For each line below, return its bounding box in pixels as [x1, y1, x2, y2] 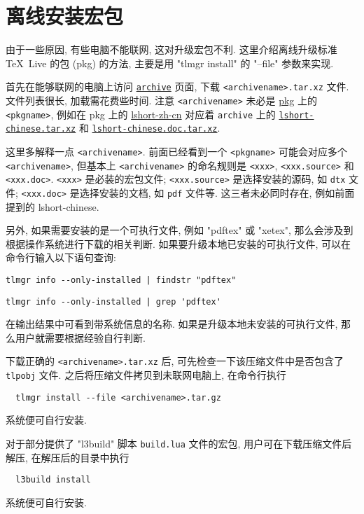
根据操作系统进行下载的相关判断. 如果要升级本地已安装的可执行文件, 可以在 [6, 236, 351, 251]
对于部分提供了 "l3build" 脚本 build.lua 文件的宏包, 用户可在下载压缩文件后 [6, 436, 352, 450]
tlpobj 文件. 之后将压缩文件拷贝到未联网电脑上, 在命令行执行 [6, 368, 286, 382]
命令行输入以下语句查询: [6, 250, 116, 265]
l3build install [15, 475, 91, 485]
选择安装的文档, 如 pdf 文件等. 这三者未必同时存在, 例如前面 [79, 185, 355, 200]
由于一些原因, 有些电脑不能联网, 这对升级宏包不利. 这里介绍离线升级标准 [6, 42, 337, 57]
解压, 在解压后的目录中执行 [6, 450, 129, 464]
